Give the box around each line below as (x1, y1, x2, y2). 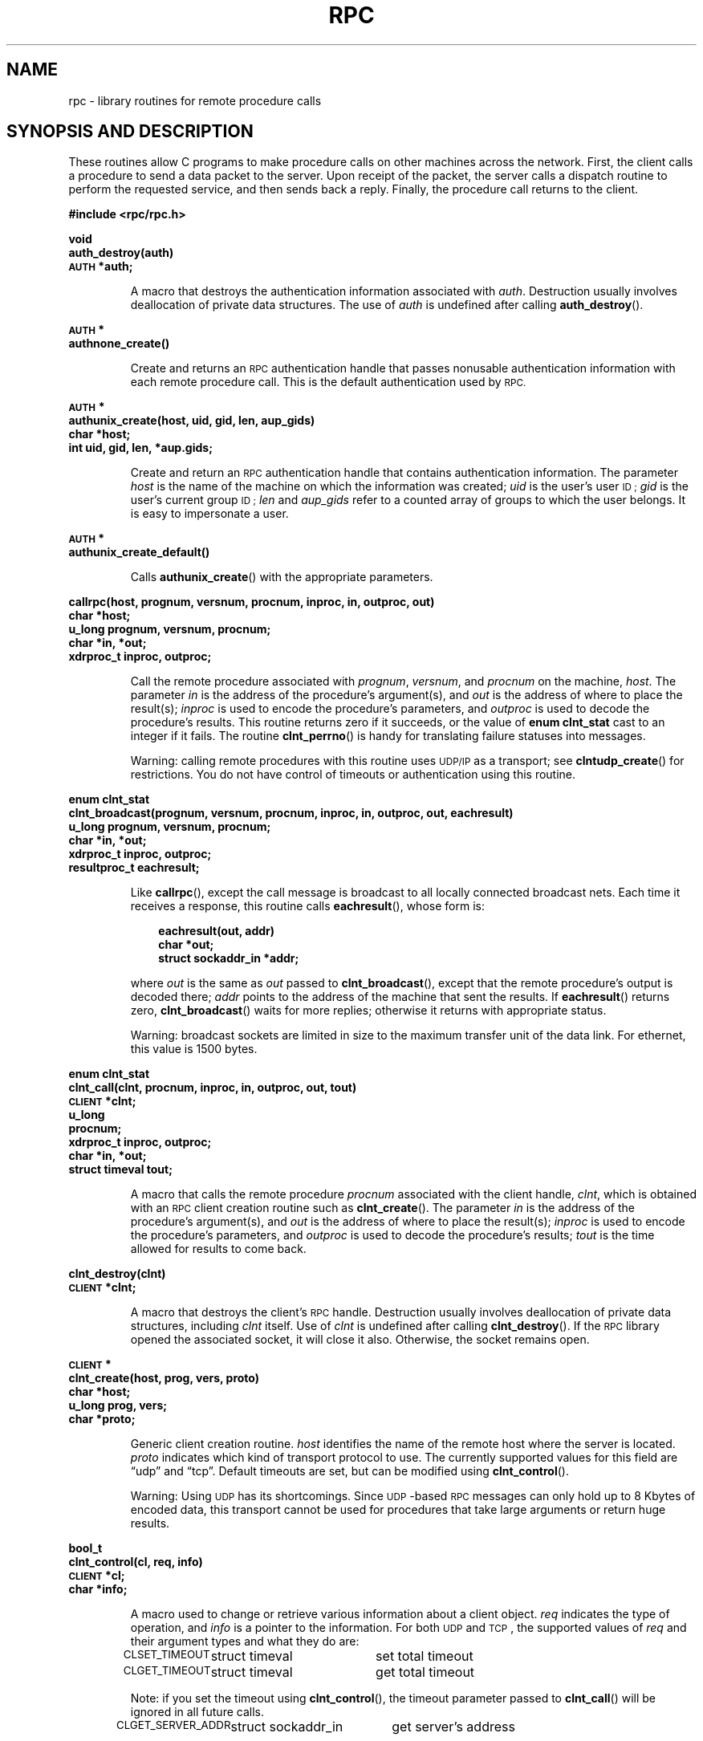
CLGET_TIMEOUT (123, 1664, 211, 1678)
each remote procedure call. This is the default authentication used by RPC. (130, 375, 526, 389)
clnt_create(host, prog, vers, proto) (68, 1371, 260, 1385)
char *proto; (68, 1412, 136, 1426)
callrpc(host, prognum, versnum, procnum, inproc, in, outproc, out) (68, 595, 435, 609)
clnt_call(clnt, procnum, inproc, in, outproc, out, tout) (68, 1080, 357, 1095)
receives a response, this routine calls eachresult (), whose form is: (130, 899, 485, 913)
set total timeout (376, 1648, 473, 1665)
